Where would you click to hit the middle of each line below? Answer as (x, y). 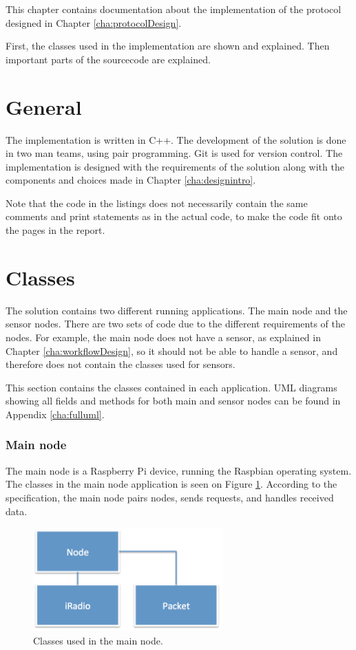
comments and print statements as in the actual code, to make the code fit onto (174, 216)
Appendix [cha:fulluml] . (55, 414)
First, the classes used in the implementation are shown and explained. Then (168, 46)
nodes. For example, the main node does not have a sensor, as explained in (163, 337)
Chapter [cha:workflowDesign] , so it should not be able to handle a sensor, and (172, 350)
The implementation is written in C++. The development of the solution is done (176, 139)
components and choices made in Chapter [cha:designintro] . (131, 180)
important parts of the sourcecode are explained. (108, 59)
